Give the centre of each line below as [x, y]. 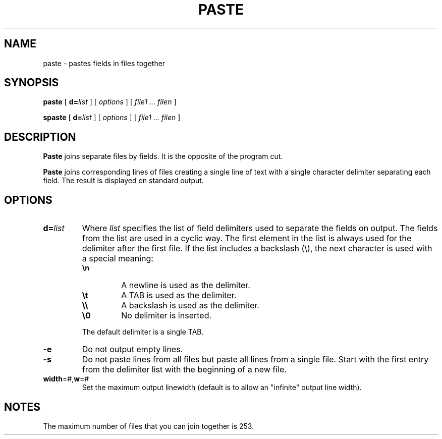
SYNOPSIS [32, 83]
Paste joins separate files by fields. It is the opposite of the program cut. [163, 156]
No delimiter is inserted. [167, 316]
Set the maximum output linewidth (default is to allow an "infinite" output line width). [222, 388]
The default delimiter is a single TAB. [143, 332]
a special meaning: [118, 259]
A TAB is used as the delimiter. [179, 295]
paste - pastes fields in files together [104, 63]
